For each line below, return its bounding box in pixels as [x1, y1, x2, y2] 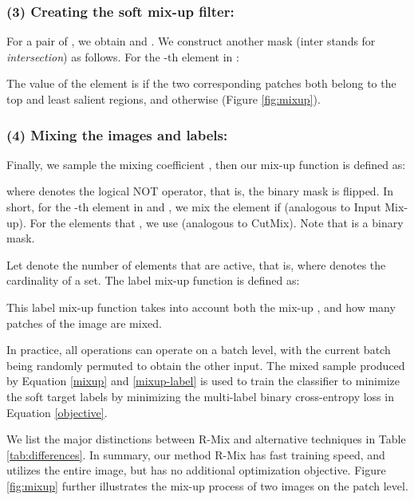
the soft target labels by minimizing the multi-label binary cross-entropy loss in [6, 388, 394, 404]
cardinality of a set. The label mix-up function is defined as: [6, 272, 300, 289]
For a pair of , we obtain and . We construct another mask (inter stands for [6, 33, 376, 49]
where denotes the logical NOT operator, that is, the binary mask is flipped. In [6, 183, 394, 199]
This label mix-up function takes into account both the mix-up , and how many [6, 298, 396, 315]
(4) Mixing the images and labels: [6, 124, 228, 144]
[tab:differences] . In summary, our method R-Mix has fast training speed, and [6, 446, 385, 463]
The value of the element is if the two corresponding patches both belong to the [6, 75, 396, 92]
